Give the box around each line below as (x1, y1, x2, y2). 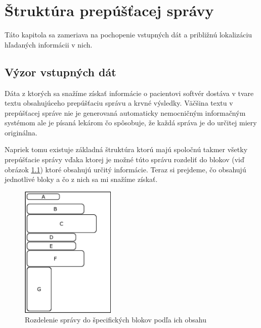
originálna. (5, 127, 37, 137)
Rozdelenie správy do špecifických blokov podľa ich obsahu (25, 314, 207, 325)
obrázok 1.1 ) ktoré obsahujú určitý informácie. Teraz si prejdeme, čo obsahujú (5, 164, 246, 174)
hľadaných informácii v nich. (5, 39, 93, 50)
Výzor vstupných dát (5, 64, 116, 79)
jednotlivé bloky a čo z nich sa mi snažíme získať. (5, 174, 158, 184)
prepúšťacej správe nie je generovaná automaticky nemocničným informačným (5, 107, 246, 118)
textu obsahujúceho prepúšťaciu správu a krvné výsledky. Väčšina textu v (5, 98, 233, 108)
